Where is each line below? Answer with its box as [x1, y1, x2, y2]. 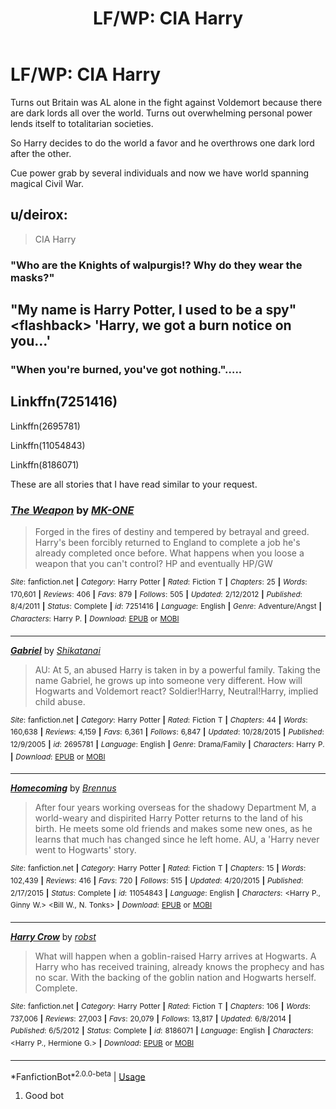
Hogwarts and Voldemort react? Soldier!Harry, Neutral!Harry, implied [34, 685, 319, 697]
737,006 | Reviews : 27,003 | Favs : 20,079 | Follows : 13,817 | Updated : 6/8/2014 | [10, 1013, 292, 1024]
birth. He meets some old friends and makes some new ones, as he [34, 823, 313, 835]
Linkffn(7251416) [10, 393, 118, 411]
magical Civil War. [10, 177, 85, 189]
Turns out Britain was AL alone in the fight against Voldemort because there [10, 96, 323, 108]
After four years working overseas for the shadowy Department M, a [34, 802, 317, 814]
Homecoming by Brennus [10, 782, 117, 794]
